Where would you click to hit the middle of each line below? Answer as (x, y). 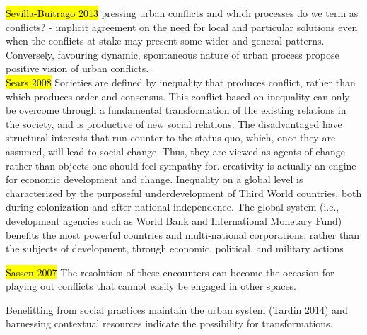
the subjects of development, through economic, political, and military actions (175, 248)
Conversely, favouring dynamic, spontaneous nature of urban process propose (173, 54)
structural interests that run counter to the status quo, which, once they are (171, 137)
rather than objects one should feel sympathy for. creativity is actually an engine (181, 165)
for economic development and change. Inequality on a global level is (155, 179)
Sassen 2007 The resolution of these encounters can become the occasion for (170, 272)
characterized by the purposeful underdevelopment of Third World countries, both (184, 193)
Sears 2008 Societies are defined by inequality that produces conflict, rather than (181, 82)
